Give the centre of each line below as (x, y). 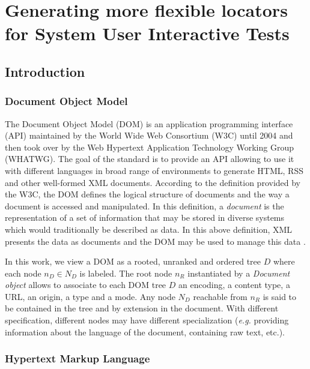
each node (23, 273)
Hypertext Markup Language (77, 358)
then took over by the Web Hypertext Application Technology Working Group (149, 147)
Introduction (45, 71)
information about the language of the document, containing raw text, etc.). (145, 331)
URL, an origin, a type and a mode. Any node (90, 296)
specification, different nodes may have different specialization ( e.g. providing (147, 320)
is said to (280, 296)
